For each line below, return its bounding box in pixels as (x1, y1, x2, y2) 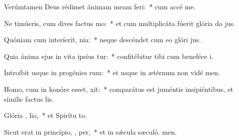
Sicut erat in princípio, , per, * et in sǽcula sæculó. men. (4, 126, 177, 137)
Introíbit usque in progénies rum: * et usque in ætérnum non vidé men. (4, 67, 220, 78)
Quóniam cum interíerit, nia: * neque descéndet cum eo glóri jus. (4, 34, 201, 45)
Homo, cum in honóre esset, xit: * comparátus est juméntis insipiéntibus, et (4, 84, 234, 94)
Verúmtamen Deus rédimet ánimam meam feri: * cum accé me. (4, 1, 196, 11)
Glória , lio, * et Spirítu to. (4, 110, 87, 120)
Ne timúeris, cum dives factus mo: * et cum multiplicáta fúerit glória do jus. (4, 18, 236, 28)
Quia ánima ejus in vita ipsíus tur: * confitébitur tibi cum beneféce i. (4, 51, 214, 61)
